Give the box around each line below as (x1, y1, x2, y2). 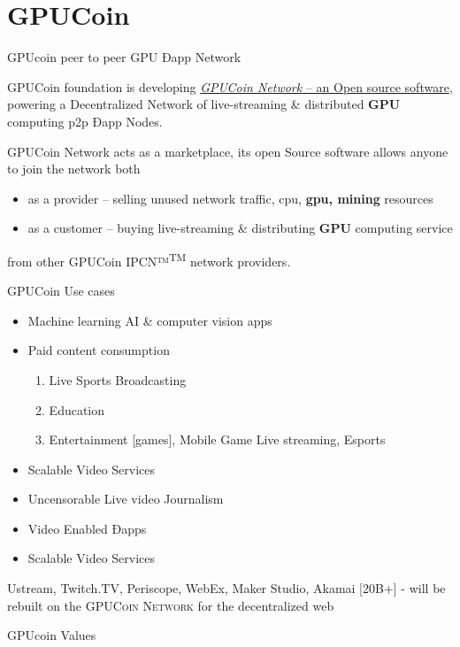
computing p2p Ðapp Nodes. (7, 112, 163, 130)
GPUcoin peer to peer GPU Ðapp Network (7, 48, 241, 66)
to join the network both (7, 159, 141, 178)
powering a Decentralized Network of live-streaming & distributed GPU (7, 95, 401, 113)
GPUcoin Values (7, 626, 96, 644)
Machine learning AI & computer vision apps (27, 311, 272, 329)
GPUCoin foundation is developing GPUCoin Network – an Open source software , (7, 77, 453, 96)
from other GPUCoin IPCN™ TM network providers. (7, 249, 291, 270)
